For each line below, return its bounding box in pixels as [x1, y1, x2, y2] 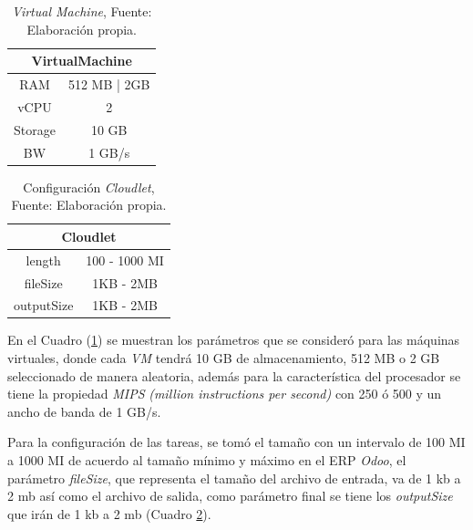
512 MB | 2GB [67, 75, 150, 94]
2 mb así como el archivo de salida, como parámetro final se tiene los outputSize [7, 486, 453, 505]
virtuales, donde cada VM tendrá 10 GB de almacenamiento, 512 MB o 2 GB [7, 348, 440, 368]
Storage [14, 120, 56, 139]
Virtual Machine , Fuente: [12, 2, 152, 20]
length [26, 250, 61, 269]
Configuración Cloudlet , [23, 177, 155, 196]
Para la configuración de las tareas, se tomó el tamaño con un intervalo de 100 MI [7, 432, 466, 452]
